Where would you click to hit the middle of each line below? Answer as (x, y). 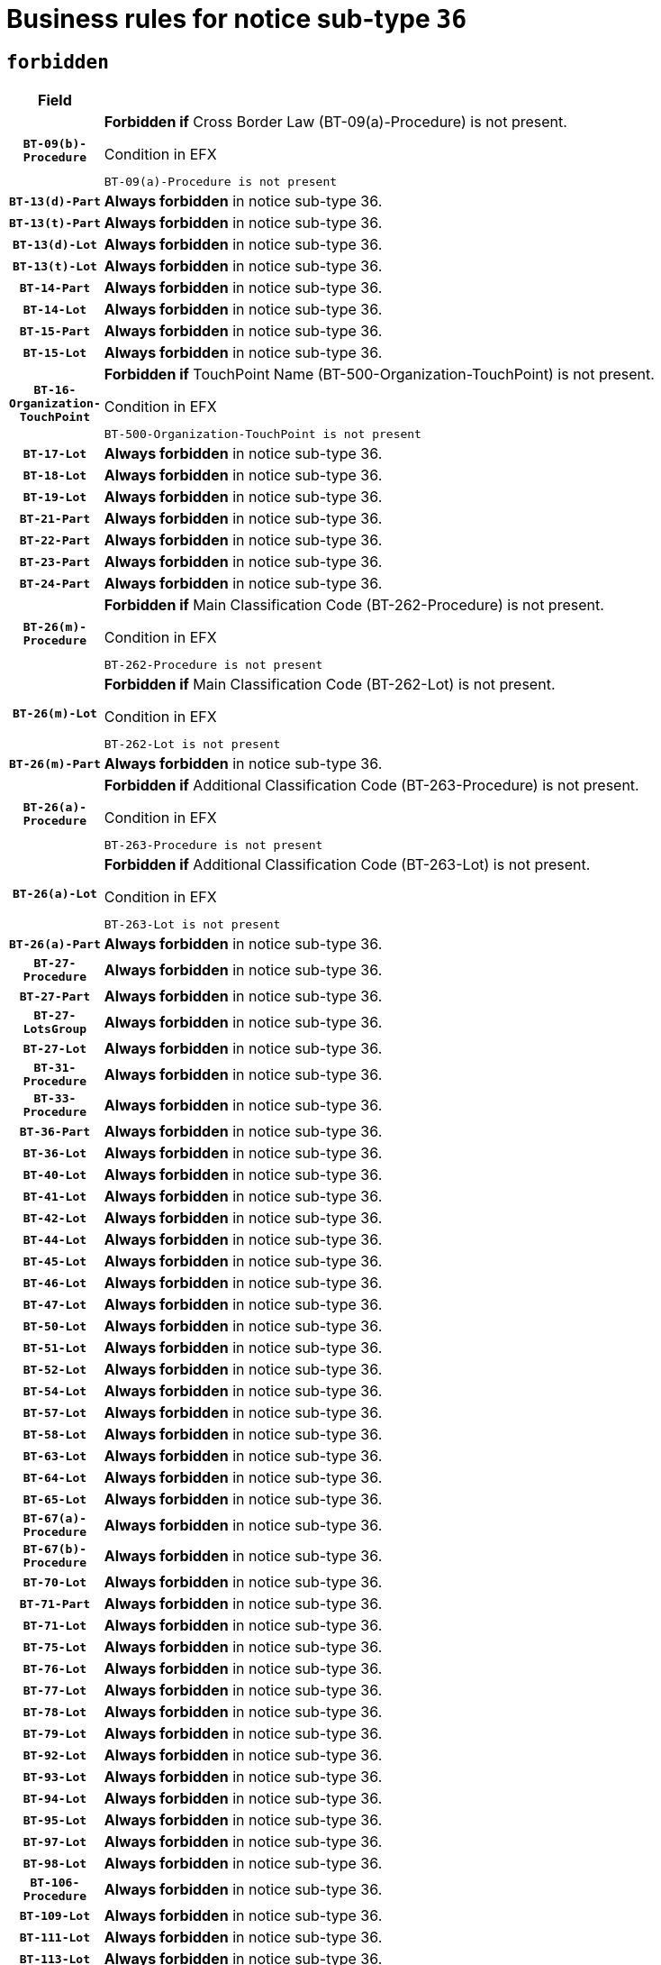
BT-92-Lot (55, 1755)
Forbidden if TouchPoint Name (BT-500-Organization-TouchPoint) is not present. (379, 375)
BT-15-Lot (55, 352)
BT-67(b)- (55, 1549)
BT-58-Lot (55, 1434)
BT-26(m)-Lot (54, 713)
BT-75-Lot (55, 1647)
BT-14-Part (55, 288)
